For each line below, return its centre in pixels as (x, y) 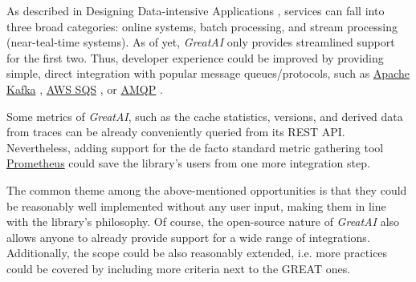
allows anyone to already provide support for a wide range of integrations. (188, 237)
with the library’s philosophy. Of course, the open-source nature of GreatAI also (203, 222)
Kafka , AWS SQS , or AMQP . (85, 89)
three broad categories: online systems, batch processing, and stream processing (202, 26)
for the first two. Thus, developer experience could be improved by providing (195, 57)
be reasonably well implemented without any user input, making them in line (196, 205)
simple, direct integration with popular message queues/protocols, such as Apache (208, 73)
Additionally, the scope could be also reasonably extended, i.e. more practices (197, 253)
